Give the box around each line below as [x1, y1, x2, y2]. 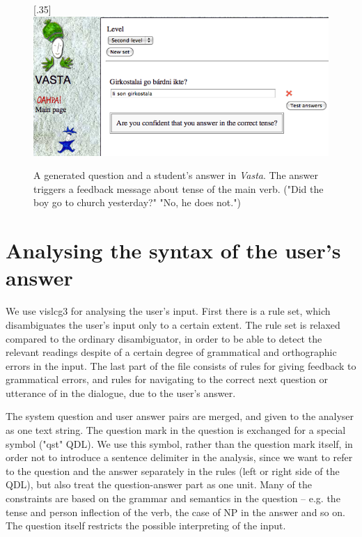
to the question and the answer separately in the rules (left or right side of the [6, 463, 340, 478]
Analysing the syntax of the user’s [6, 236, 341, 265]
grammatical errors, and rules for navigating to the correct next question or [6, 372, 328, 387]
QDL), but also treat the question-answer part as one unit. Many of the [6, 477, 312, 492]
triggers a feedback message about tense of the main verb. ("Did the [33, 181, 324, 196]
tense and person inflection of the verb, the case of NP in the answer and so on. [6, 504, 345, 519]
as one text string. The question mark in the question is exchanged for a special [6, 423, 346, 437]
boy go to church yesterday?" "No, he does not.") [33, 195, 241, 210]
